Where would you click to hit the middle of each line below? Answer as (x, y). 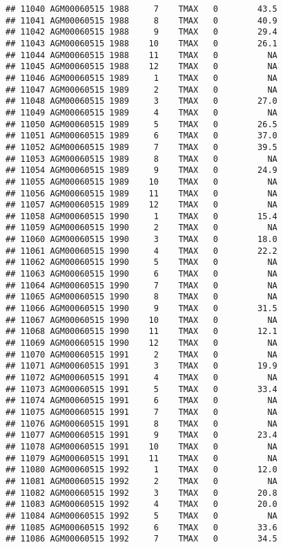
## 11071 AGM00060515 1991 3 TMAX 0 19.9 (141, 366)
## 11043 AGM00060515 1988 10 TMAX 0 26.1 (141, 43)
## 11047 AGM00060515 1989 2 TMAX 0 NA (141, 90)
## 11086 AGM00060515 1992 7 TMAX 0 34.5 (141, 539)
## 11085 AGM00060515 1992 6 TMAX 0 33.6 (141, 527)
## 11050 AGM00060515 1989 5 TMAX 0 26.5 (141, 124)
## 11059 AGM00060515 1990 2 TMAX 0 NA (141, 228)
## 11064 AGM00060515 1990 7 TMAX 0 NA (141, 285)
